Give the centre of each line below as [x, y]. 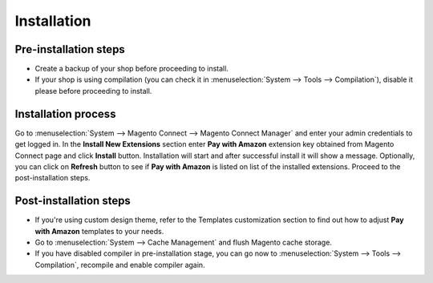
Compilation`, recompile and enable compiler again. [120, 265]
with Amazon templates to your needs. [99, 231]
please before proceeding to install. [93, 91]
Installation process [65, 113]
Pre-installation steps [70, 49]
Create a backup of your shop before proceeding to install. [132, 69]
